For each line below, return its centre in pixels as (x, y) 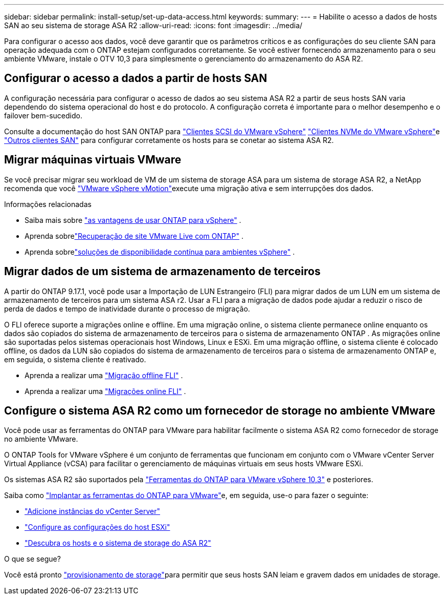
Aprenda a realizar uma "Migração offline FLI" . (104, 375)
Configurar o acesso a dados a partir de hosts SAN (136, 78)
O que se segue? (32, 559)
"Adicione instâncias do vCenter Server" (93, 511)
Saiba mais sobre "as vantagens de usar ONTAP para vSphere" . (133, 220)
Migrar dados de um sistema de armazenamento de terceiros (162, 272)
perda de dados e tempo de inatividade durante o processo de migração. (127, 308)
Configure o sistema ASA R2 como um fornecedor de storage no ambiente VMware (220, 410)
